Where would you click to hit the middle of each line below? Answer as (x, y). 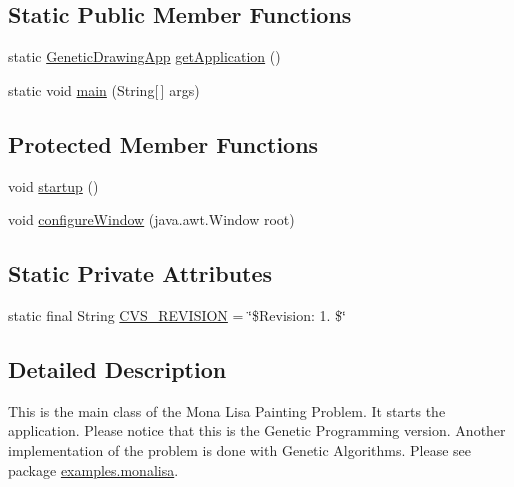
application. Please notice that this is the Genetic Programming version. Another (257, 430)
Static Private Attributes (140, 273)
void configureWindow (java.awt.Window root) (151, 219)
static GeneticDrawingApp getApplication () (144, 56)
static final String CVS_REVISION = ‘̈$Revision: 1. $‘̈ (177, 314)
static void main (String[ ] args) (104, 89)
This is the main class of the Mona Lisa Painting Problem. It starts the (227, 410)
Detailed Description (117, 368)
